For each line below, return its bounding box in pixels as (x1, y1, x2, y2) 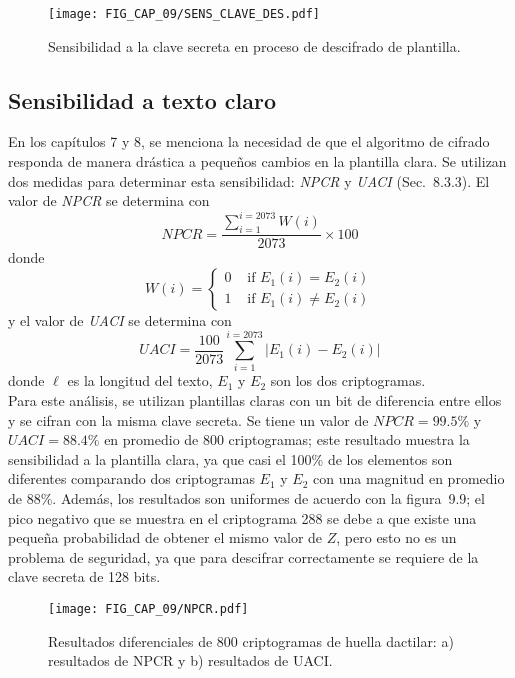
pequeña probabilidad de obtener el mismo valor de (8, 527, 323, 548)
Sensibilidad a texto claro (8, 84, 276, 115)
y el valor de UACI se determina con (8, 309, 232, 330)
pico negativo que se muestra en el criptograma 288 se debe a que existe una (8, 507, 477, 528)
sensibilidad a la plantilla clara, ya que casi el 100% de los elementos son (8, 448, 453, 469)
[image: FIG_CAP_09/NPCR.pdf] (48, 602, 249, 616)
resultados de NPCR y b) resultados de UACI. (48, 650, 333, 671)
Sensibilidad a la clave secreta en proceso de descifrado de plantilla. (48, 35, 461, 56)
